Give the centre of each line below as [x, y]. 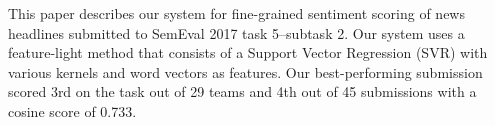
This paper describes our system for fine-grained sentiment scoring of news [236, 13]
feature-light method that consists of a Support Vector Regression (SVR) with [248, 52]
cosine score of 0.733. [72, 110]
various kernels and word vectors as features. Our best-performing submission [245, 71]
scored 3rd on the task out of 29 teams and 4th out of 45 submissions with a [242, 91]
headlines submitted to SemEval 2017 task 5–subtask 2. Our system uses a [236, 32]
